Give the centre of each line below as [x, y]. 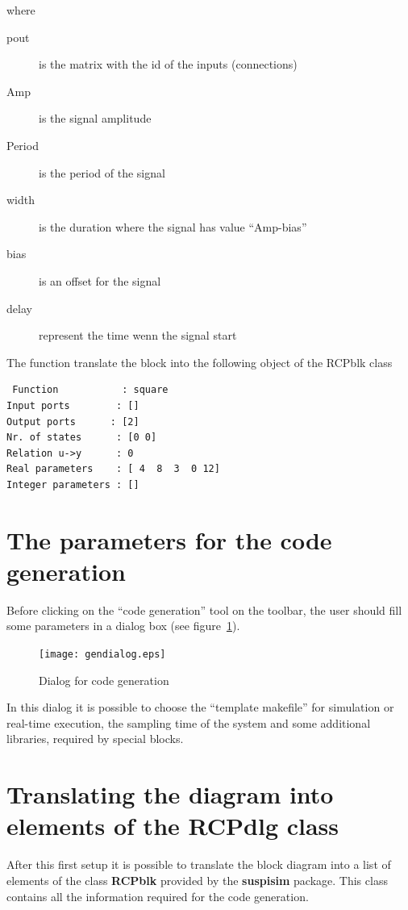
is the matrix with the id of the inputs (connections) [168, 64]
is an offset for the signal [100, 280]
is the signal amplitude [95, 118]
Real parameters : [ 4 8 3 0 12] [113, 469]
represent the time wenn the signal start [138, 335]
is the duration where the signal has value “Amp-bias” [173, 226]
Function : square [90, 390]
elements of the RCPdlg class [173, 826]
